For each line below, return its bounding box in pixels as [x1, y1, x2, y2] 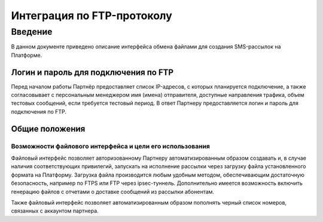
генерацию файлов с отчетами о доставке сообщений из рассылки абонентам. [11, 188, 215, 195]
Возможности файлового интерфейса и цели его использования [11, 142, 211, 150]
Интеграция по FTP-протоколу [11, 9, 173, 22]
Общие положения [11, 123, 86, 134]
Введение [11, 26, 53, 37]
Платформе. [11, 51, 42, 59]
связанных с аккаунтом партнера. [11, 207, 99, 215]
